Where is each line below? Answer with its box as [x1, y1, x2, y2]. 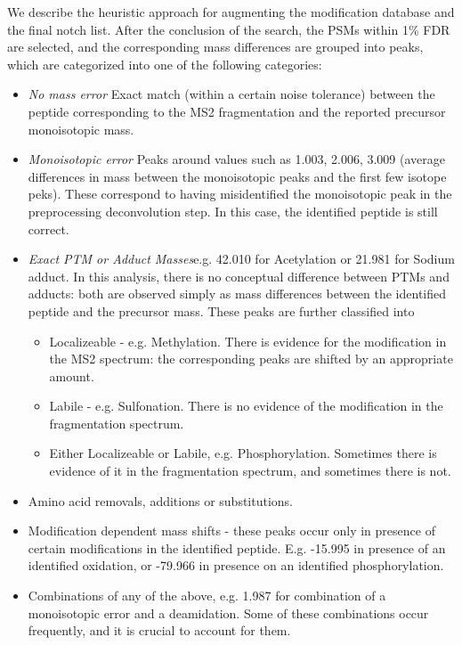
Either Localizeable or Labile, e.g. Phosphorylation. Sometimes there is [49, 444, 437, 462]
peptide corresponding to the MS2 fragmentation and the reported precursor [28, 102, 446, 120]
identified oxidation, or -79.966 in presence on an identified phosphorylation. [28, 556, 444, 575]
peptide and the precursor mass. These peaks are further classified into [28, 301, 415, 320]
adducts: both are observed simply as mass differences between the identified [28, 284, 447, 303]
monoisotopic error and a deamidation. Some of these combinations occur [28, 603, 429, 622]
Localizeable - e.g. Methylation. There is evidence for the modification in [49, 331, 447, 350]
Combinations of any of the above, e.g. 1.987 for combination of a [28, 586, 386, 605]
